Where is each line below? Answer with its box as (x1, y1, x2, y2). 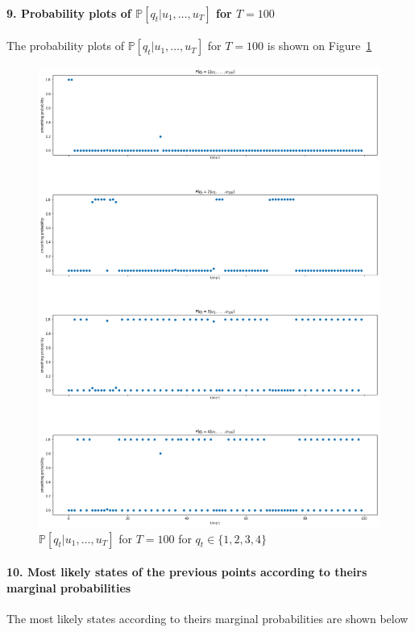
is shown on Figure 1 (267, 37, 372, 54)
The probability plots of (6, 37, 124, 54)
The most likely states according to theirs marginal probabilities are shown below (6, 609, 409, 626)
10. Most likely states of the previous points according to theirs (6, 563, 367, 580)
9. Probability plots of (6, 4, 131, 21)
